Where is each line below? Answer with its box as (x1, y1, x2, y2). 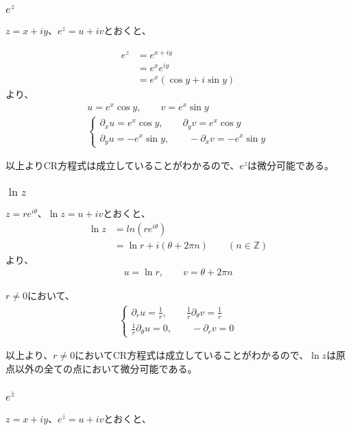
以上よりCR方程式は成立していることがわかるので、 (5, 158, 240, 173)
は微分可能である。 (247, 158, 334, 173)
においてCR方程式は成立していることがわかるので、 (75, 348, 309, 362)
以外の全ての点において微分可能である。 (14, 361, 197, 375)
